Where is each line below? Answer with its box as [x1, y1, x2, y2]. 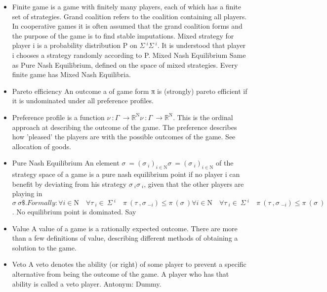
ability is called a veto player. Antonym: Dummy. [12, 278, 162, 289]
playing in [12, 188, 42, 199]
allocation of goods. [12, 141, 71, 151]
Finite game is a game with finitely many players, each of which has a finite [12, 1, 241, 11]
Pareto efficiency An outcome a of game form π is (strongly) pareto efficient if [12, 85, 247, 96]
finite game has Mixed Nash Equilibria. [12, 69, 131, 80]
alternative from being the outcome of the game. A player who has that [12, 268, 229, 279]
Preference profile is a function [12, 112, 105, 122]
